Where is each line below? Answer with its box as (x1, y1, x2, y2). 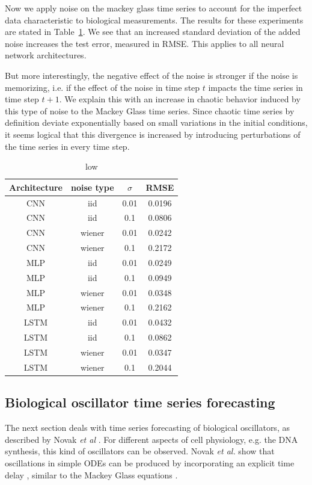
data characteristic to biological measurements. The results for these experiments (5, 13, 304, 26)
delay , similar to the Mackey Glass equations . (5, 468, 178, 481)
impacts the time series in (208, 81, 303, 93)
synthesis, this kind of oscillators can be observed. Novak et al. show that (5, 445, 275, 457)
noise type (70, 181, 114, 193)
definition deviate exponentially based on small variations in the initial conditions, (5, 116, 308, 129)
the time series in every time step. (5, 140, 130, 152)
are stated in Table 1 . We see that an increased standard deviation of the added (5, 25, 301, 38)
